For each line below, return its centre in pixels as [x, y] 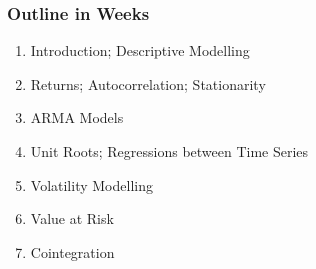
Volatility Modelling [91, 184]
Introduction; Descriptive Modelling [140, 50]
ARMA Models [77, 117]
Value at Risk [72, 218]
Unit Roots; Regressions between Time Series [169, 151]
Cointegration [72, 251]
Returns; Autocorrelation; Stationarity [148, 83]
